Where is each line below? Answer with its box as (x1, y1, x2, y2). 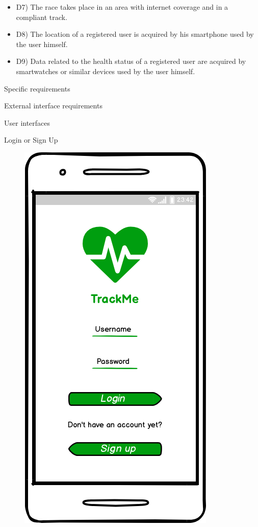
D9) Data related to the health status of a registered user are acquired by (16, 56, 246, 66)
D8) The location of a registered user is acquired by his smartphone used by (16, 29, 254, 39)
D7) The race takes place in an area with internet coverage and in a (16, 2, 228, 12)
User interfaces (4, 117, 50, 128)
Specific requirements (4, 83, 70, 94)
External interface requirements (4, 100, 102, 111)
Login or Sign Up (4, 134, 58, 145)
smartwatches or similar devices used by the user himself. (16, 65, 195, 76)
